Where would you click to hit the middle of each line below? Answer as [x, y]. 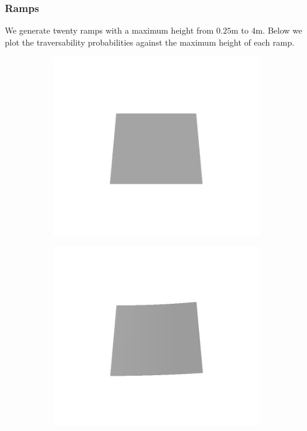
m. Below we [279, 30]
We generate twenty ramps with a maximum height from [109, 30]
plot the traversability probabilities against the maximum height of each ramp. [150, 42]
